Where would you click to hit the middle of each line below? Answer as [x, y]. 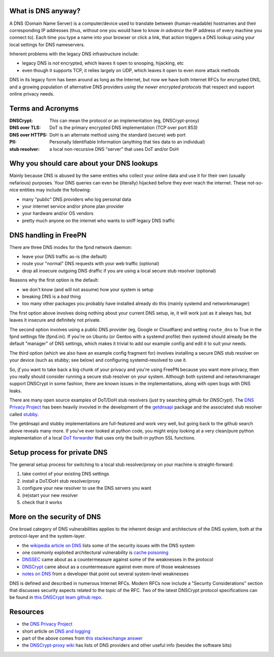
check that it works [42, 502]
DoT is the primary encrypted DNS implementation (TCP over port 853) [124, 128]
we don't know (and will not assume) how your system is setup [88, 289]
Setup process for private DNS [59, 452]
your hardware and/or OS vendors [58, 213]
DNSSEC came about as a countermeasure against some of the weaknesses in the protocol [117, 559]
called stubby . [24, 414]
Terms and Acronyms [44, 108]
